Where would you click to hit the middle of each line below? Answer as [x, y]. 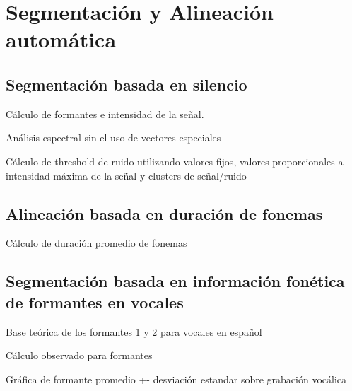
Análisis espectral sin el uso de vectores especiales [113, 138]
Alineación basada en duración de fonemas [164, 213]
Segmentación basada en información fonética [175, 281]
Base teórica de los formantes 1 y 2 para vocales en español [134, 331]
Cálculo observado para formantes [79, 355]
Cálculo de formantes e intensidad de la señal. [105, 113]
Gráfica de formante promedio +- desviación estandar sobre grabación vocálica [176, 379]
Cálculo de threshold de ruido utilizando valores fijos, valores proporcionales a [175, 161]
